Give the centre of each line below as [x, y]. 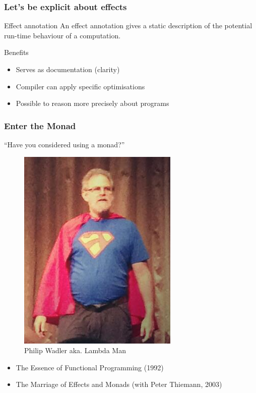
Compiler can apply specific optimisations [80, 86]
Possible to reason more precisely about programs [92, 103]
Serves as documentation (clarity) [68, 69]
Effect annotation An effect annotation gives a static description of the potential [128, 25]
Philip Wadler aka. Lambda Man [75, 350]
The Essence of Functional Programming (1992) [90, 367]
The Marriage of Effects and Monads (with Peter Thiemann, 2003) [119, 384]
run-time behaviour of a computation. [62, 35]
